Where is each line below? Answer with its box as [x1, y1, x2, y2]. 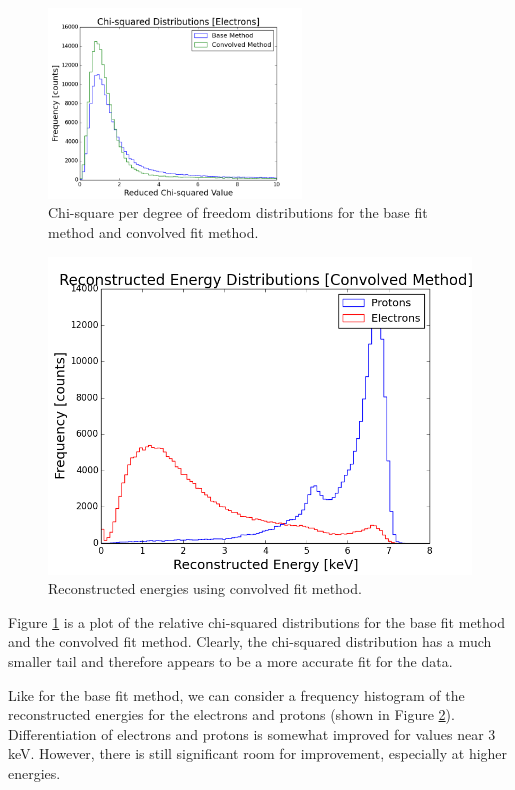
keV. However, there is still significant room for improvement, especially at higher [8, 743, 508, 764]
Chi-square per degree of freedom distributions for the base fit [48, 202, 428, 223]
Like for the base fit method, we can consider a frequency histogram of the [8, 684, 465, 705]
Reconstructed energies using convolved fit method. [48, 578, 362, 599]
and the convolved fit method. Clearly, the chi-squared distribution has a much [8, 631, 492, 652]
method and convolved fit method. [48, 221, 259, 242]
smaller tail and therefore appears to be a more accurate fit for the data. [8, 650, 453, 671]
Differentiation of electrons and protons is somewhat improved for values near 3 [8, 723, 496, 744]
